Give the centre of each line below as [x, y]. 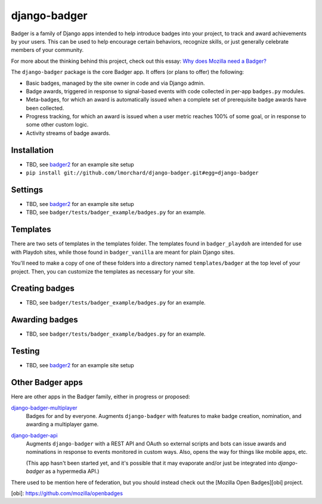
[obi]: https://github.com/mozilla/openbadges [67, 493]
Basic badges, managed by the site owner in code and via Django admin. [115, 83]
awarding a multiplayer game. [62, 425]
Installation [32, 150]
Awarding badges [44, 320]
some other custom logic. [57, 125]
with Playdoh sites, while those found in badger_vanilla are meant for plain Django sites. [123, 252]
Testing [25, 351]
